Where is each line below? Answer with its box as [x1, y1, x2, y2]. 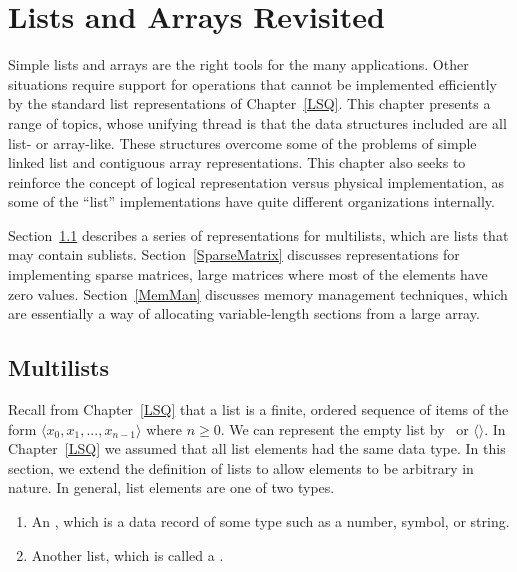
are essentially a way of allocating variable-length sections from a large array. [8, 303, 480, 324]
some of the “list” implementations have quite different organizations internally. [8, 191, 495, 212]
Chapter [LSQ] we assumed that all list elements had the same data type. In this [8, 438, 506, 459]
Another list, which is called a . [31, 544, 224, 565]
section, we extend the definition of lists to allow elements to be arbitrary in [8, 457, 474, 478]
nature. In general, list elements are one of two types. [8, 477, 335, 498]
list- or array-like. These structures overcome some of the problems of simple [8, 132, 477, 153]
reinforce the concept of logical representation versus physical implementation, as [8, 171, 505, 192]
